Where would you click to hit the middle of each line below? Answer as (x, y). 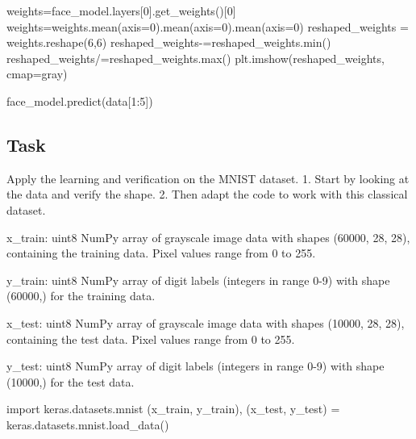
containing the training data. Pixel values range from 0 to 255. (161, 253)
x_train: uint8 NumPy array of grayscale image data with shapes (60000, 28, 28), (208, 237)
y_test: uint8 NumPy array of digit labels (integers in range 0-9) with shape (196, 366)
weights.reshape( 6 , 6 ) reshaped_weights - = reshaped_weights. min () (169, 42)
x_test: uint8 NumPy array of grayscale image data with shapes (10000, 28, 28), (206, 322)
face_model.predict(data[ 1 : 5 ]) (80, 100)
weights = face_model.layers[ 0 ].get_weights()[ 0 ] (121, 10)
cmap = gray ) (37, 74)
